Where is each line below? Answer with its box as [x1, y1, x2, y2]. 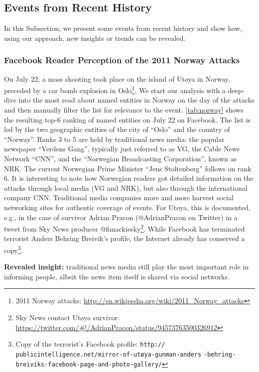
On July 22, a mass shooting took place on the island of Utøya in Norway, [4, 73, 230, 84]
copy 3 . [4, 244, 23, 255]
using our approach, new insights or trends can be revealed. [4, 32, 186, 43]
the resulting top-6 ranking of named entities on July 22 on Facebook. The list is [4, 114, 251, 124]
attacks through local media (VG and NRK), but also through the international [4, 182, 248, 193]
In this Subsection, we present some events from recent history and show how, [4, 23, 242, 33]
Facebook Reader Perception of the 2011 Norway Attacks [4, 54, 240, 66]
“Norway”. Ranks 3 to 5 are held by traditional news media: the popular [4, 133, 225, 144]
